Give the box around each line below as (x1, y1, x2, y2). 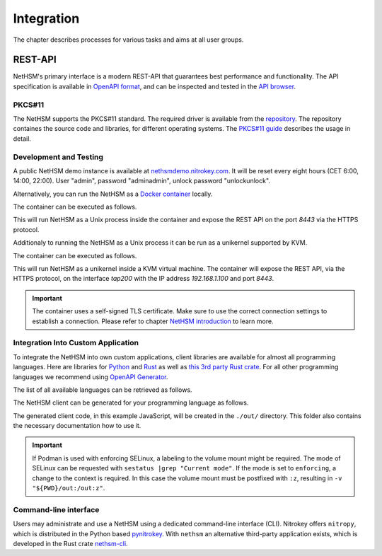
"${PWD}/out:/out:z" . (32, 484, 105, 492)
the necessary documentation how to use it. (13, 422, 141, 430)
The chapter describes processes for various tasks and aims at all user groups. (13, 35, 244, 44)
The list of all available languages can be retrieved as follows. (13, 386, 192, 394)
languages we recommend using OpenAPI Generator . (13, 372, 169, 381)
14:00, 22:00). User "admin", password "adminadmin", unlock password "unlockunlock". (13, 177, 270, 185)
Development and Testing (13, 152, 104, 162)
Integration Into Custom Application (13, 338, 139, 348)
